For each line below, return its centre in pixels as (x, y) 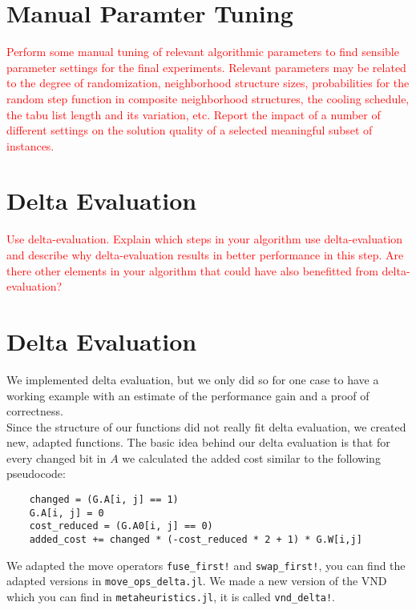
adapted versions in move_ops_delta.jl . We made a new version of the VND (197, 581)
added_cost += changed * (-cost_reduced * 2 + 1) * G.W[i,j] (196, 540)
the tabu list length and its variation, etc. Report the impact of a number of (194, 114)
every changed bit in (57, 457)
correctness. (35, 411)
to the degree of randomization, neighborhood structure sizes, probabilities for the (208, 83)
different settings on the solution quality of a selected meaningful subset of (190, 130)
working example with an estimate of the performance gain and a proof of (188, 395)
